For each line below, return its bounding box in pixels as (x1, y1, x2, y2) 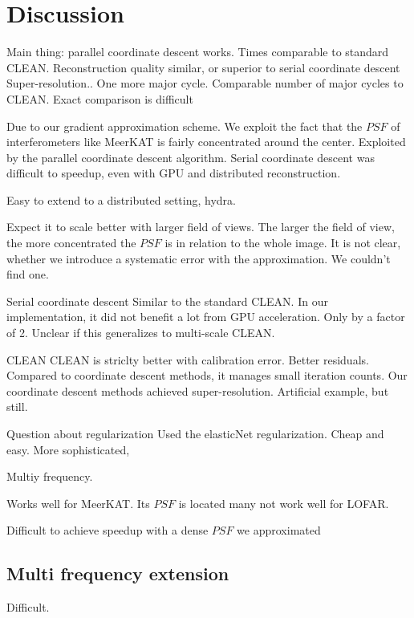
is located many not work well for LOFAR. (178, 494, 389, 511)
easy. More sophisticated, (6, 441, 130, 457)
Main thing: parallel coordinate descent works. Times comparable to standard (6, 43, 389, 60)
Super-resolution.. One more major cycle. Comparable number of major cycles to (6, 75, 404, 91)
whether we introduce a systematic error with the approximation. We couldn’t (6, 250, 391, 266)
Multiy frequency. (6, 468, 93, 485)
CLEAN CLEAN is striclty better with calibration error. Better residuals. (6, 351, 369, 368)
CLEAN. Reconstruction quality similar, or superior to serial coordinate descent (6, 59, 400, 75)
